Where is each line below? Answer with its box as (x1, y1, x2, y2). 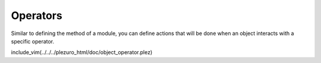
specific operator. (11, 37, 55, 45)
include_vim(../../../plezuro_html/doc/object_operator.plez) (11, 49, 153, 56)
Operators (11, 9, 62, 22)
